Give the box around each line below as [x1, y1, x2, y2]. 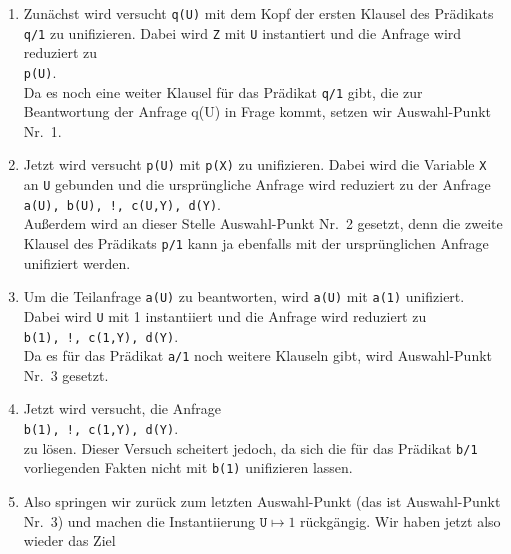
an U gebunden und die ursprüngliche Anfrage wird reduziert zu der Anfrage [23, 174, 491, 195]
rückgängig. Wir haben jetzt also [300, 510, 501, 531]
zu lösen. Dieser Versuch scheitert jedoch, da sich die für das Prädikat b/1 [23, 437, 478, 458]
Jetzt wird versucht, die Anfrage [23, 398, 221, 419]
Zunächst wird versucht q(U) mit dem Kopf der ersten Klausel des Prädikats [23, 3, 494, 23]
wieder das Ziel [23, 530, 116, 551]
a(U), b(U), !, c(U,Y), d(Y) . [23, 193, 221, 214]
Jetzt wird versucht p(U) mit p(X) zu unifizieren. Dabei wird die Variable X [23, 154, 487, 175]
